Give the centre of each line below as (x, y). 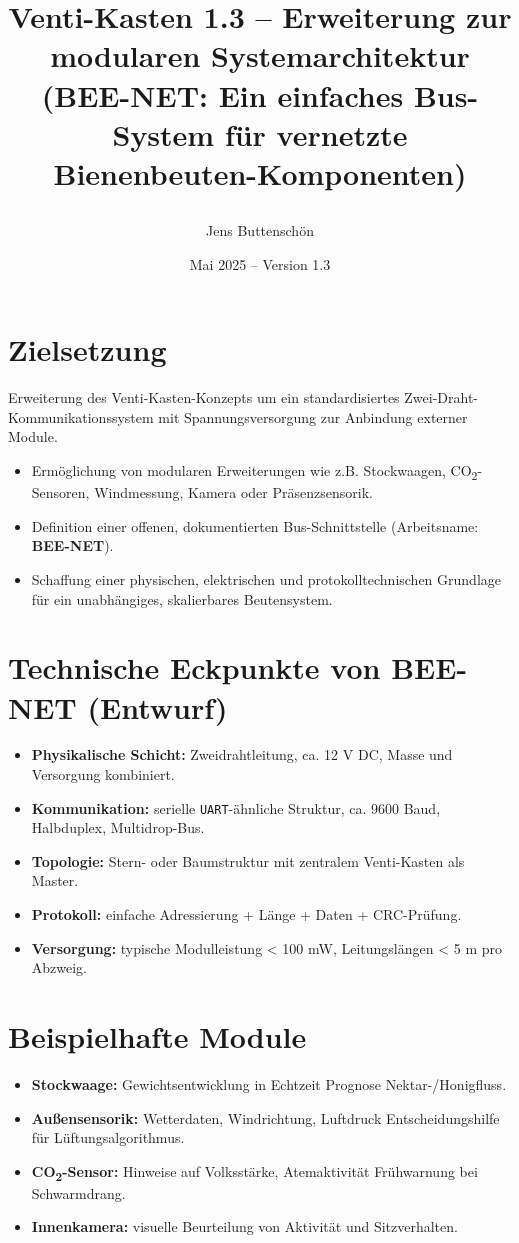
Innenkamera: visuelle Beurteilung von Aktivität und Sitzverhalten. (244, 1226)
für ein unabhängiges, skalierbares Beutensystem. (182, 598)
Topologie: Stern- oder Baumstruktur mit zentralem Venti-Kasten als (248, 860)
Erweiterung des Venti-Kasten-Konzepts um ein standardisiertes (204, 397)
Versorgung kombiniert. (103, 774)
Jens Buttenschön (260, 230)
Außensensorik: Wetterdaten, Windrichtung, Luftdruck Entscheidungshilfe (265, 1117)
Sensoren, (60, 492)
